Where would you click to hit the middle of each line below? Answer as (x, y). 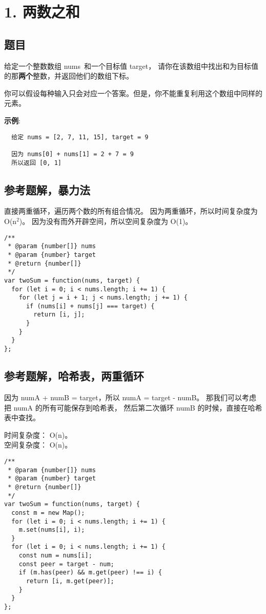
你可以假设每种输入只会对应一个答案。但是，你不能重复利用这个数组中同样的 (133, 93)
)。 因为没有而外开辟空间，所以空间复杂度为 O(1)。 (106, 221)
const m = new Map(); (48, 513)
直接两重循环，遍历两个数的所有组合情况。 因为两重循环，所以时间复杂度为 (131, 211)
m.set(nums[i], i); (52, 530)
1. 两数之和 (42, 12)
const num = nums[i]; (55, 556)
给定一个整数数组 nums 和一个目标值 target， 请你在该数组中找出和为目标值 (131, 66)
